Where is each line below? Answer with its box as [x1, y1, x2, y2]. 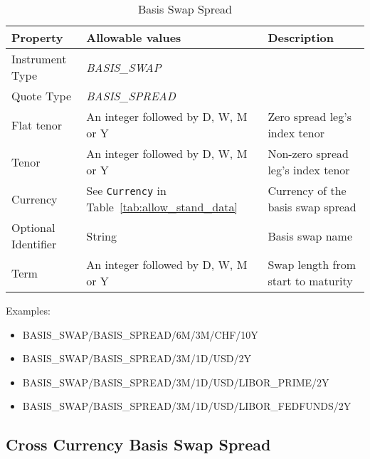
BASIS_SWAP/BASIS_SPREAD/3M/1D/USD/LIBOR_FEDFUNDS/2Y [22, 399, 351, 413]
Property [11, 29, 63, 46]
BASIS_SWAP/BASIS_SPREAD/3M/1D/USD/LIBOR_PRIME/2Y [22, 374, 329, 389]
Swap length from [268, 256, 356, 273]
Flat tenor [11, 116, 62, 133]
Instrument [11, 51, 67, 67]
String [86, 227, 117, 244]
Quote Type [11, 88, 72, 104]
